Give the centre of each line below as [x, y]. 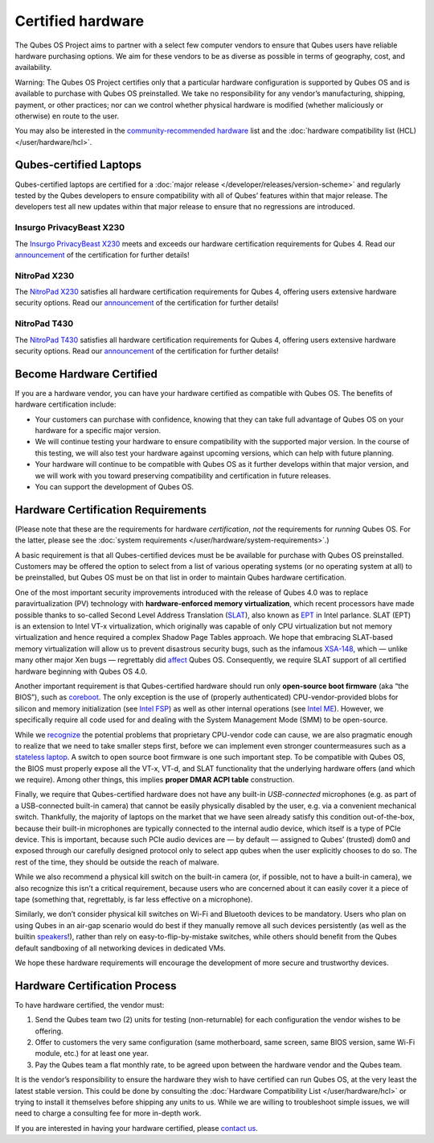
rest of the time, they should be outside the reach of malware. [117, 862]
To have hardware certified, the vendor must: [90, 1005]
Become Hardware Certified [86, 374]
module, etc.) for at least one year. [92, 1054]
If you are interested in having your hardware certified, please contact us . [137, 1128]
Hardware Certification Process [96, 986]
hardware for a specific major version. [98, 431]
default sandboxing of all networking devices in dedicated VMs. [121, 948]
